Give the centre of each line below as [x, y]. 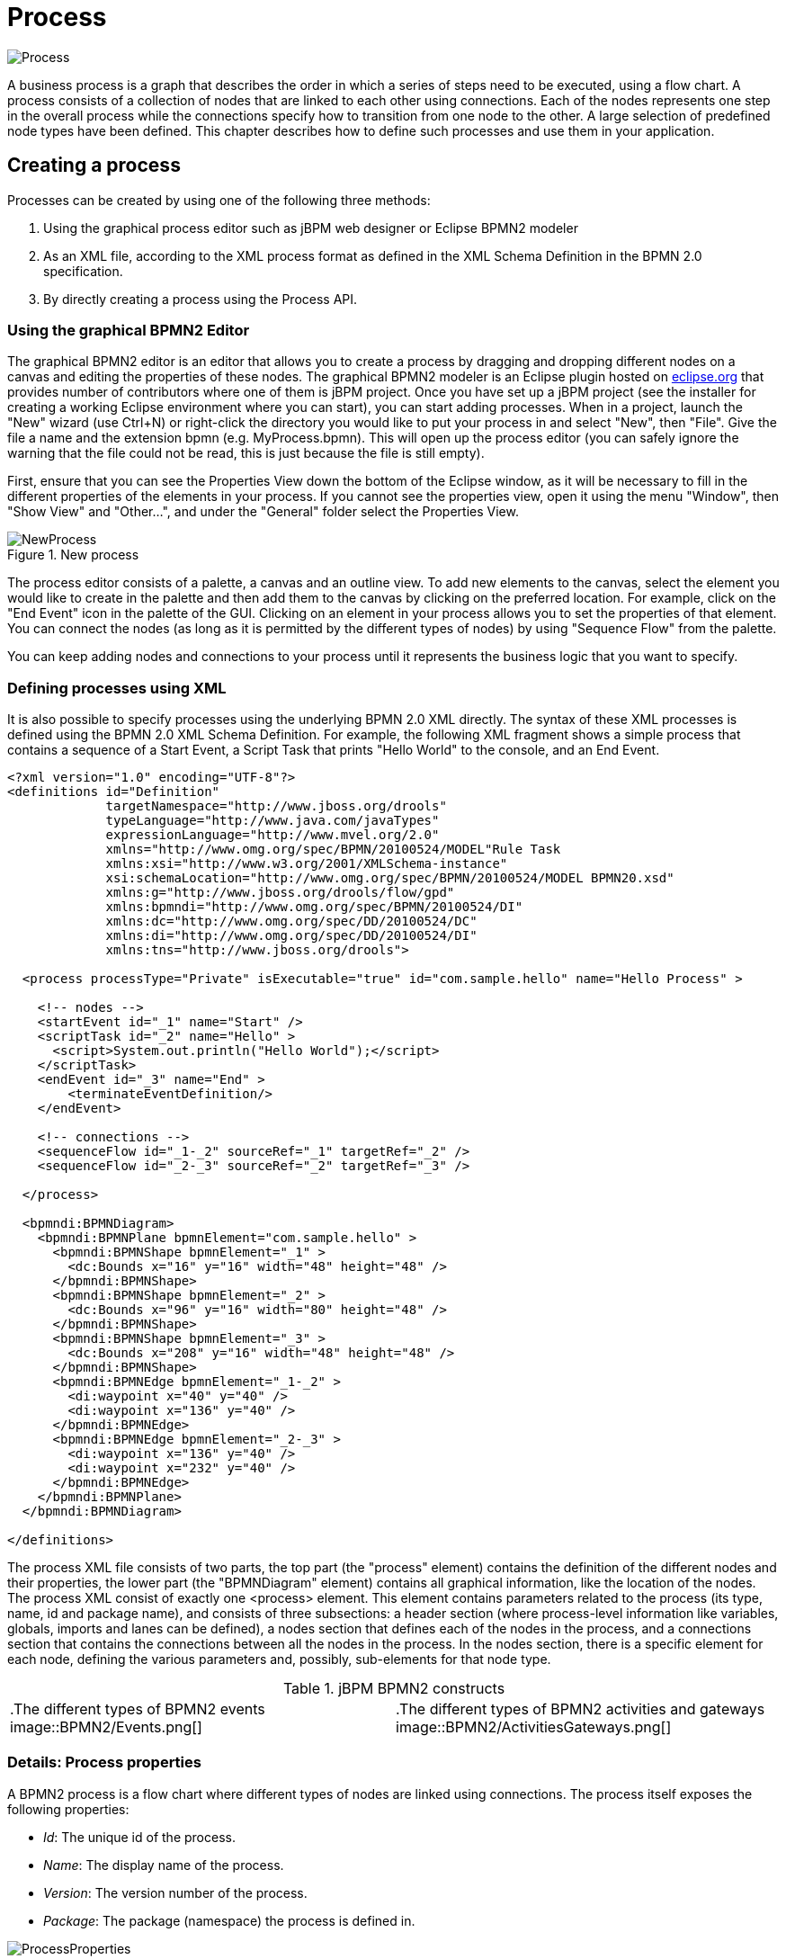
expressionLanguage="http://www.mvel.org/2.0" [272, 835]
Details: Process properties [104, 1762]
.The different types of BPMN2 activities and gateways [581, 1709]
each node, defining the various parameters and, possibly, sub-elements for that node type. [279, 1659]
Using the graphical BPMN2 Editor [129, 330]
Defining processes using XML [117, 688]
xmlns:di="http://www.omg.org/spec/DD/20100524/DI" [291, 936]
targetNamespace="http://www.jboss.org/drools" [276, 806]
